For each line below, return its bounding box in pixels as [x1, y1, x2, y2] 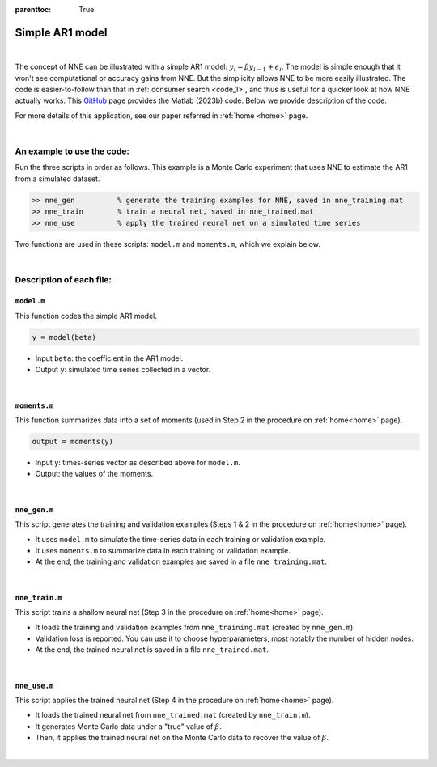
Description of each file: [15, 273, 112, 285]
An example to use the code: [15, 146, 129, 157]
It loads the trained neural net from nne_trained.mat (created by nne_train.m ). [35, 710, 311, 720]
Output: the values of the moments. [35, 469, 154, 479]
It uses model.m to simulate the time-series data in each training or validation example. [35, 534, 326, 544]
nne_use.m [15, 680, 54, 690]
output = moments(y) [32, 437, 113, 446]
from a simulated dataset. [15, 174, 100, 184]
